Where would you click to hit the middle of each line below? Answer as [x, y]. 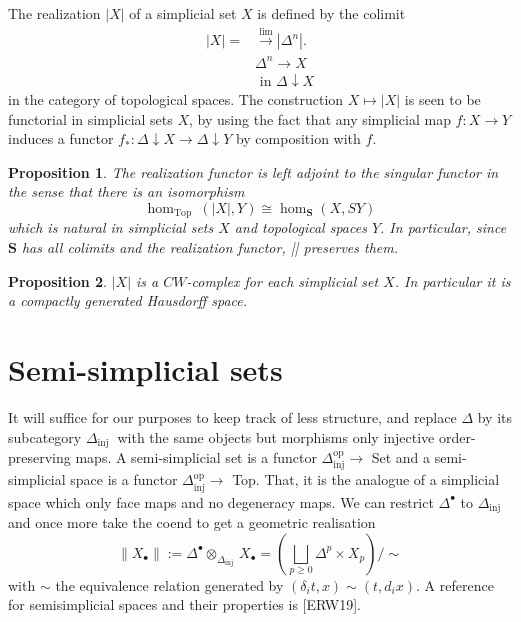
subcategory [45, 436]
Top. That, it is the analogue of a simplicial [366, 479]
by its [495, 416]
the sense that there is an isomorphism [126, 191]
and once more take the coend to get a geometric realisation [192, 522]
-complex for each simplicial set [282, 280]
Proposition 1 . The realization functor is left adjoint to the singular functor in [253, 171]
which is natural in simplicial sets [111, 227]
